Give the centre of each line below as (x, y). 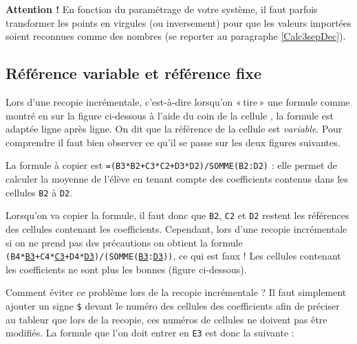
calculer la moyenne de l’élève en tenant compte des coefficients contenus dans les (177, 179)
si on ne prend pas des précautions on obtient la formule (124, 242)
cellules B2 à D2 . (39, 192)
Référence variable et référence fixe (134, 73)
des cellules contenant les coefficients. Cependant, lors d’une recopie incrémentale (176, 228)
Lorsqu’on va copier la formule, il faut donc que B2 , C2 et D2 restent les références (177, 215)
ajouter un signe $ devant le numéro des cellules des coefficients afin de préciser (173, 305)
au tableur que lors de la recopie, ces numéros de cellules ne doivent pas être (166, 319)
